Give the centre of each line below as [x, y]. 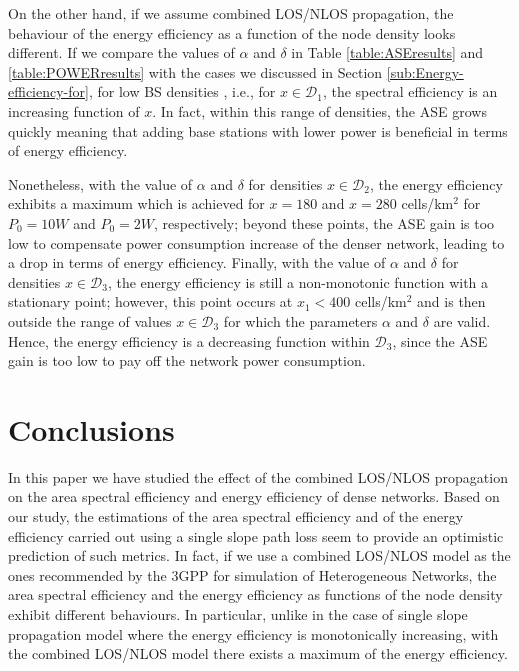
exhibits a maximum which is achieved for [136, 203]
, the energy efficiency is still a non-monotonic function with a [298, 281]
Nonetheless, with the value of [100, 183]
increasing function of [74, 110]
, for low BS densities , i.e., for [182, 91]
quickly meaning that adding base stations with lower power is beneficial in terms [258, 130]
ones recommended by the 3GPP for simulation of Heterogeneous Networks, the [252, 574]
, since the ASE [440, 340]
